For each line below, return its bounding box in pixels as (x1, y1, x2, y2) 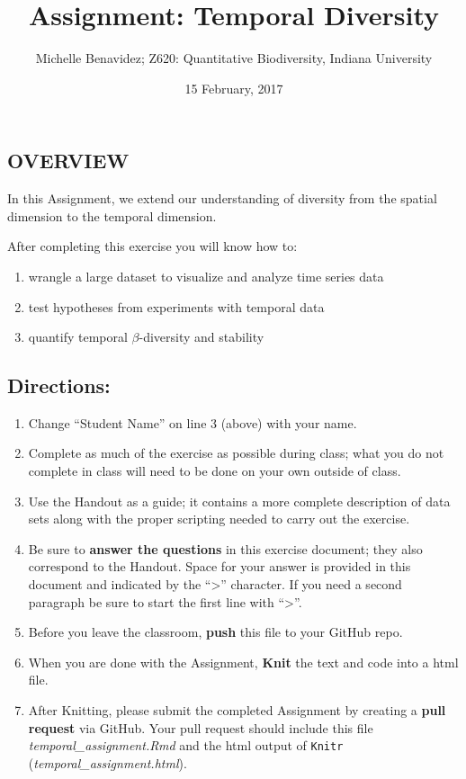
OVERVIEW (7, 147, 130, 175)
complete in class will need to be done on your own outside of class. (28, 461, 401, 480)
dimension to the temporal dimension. (7, 206, 217, 225)
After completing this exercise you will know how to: (7, 237, 298, 255)
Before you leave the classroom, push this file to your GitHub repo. (28, 622, 403, 641)
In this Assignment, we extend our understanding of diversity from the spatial (7, 189, 437, 208)
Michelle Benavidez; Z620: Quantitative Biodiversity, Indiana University (35, 49, 433, 67)
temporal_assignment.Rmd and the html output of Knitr (28, 736, 344, 755)
